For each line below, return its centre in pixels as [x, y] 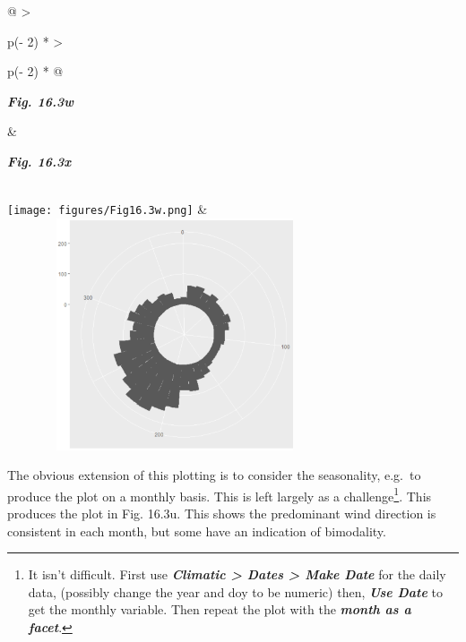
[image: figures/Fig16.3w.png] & [108, 209]
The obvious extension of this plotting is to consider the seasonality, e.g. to [214, 475]
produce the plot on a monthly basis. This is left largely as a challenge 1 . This [220, 494]
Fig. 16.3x [39, 161]
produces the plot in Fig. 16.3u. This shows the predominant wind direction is [222, 513]
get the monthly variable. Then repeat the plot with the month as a [220, 609]
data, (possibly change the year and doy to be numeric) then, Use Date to [236, 591]
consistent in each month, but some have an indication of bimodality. [197, 531]
